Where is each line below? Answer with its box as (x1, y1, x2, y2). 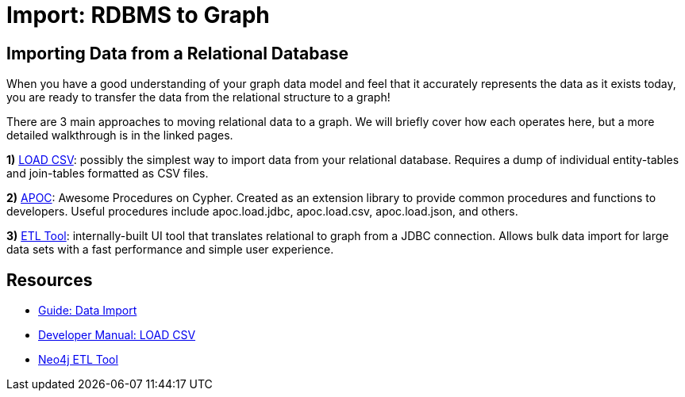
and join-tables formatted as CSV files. (6, 166, 209, 181)
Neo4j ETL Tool (38, 353, 118, 367)
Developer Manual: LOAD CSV (38, 328, 196, 342)
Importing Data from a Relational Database (6, 43, 349, 63)
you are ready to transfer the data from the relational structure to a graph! (6, 90, 391, 105)
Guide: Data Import (38, 303, 137, 318)
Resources (6, 269, 93, 290)
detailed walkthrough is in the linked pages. (6, 128, 233, 143)
